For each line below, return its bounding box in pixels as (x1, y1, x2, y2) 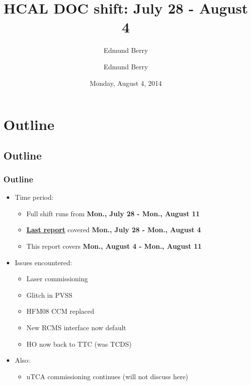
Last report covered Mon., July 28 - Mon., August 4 (26, 225, 201, 235)
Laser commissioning (26, 273, 88, 284)
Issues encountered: (15, 257, 72, 267)
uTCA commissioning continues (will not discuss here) (26, 371, 188, 381)
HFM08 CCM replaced (26, 306, 95, 316)
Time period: (15, 192, 54, 202)
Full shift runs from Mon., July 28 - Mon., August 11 (26, 208, 200, 218)
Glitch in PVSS (26, 289, 73, 300)
